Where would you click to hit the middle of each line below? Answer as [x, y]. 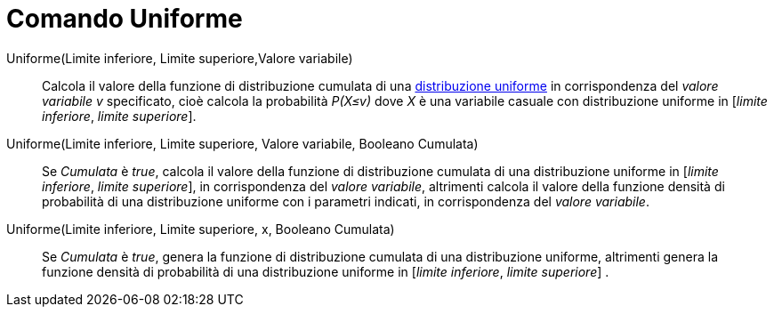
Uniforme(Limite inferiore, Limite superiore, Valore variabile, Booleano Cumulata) [242, 143]
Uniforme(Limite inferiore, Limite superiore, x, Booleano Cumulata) [201, 229]
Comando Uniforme [125, 19]
